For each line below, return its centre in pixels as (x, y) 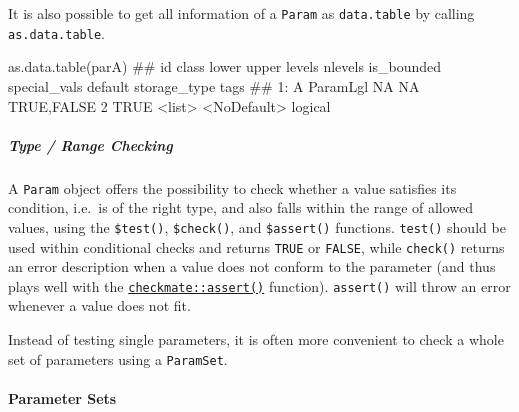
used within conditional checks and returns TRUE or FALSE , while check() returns (256, 246)
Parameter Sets (62, 397)
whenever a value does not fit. (99, 305)
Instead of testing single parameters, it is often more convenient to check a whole (256, 339)
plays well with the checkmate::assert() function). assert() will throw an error (259, 285)
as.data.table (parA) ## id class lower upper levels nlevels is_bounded (225, 66)
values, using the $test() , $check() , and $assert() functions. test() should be (257, 226)
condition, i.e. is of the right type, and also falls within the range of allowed (241, 207)
